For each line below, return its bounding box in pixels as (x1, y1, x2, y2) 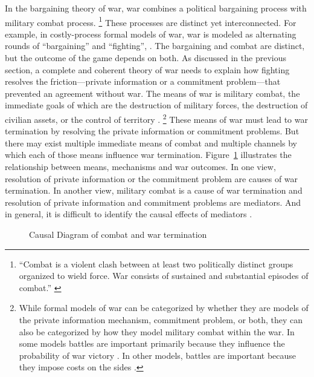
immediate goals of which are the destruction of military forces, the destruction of (5, 99, 308, 111)
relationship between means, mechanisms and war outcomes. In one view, (5, 160, 276, 173)
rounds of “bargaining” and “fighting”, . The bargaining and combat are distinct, (5, 39, 305, 52)
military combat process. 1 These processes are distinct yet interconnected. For (5, 14, 296, 28)
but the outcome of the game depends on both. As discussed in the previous (5, 51, 286, 64)
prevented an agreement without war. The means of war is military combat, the (5, 87, 300, 99)
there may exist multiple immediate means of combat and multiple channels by (5, 136, 298, 149)
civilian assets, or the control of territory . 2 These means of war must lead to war (5, 111, 308, 125)
